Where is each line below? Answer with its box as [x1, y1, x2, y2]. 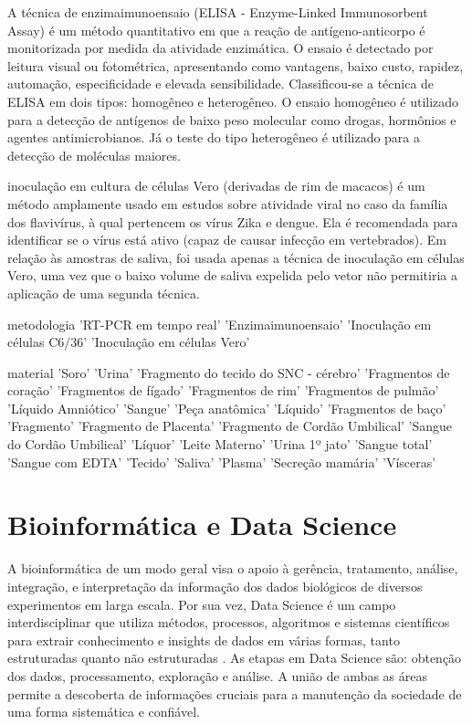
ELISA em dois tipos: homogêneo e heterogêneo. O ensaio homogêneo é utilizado [7, 91, 459, 110]
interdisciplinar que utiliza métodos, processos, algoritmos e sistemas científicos [7, 613, 450, 632]
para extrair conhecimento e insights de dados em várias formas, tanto [7, 630, 400, 649]
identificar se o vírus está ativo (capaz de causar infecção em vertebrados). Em [7, 230, 446, 249]
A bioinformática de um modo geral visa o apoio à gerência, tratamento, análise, [7, 559, 458, 578]
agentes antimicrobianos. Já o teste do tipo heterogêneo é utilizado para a [7, 128, 421, 147]
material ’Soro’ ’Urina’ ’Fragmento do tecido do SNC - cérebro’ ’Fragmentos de [7, 362, 450, 382]
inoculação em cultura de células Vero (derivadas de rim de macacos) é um [7, 176, 425, 195]
